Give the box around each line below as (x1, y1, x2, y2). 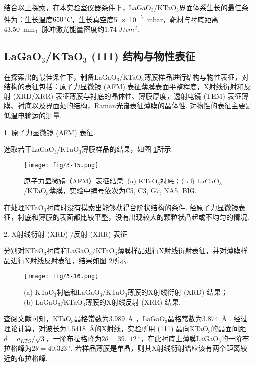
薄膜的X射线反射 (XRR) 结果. (85, 296, 181, 307)
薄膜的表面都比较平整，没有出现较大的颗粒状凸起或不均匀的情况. (38, 212, 249, 222)
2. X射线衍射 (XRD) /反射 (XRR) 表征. (4, 228, 129, 239)
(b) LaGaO (24, 296, 58, 307)
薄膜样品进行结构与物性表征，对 (144, 71, 249, 82)
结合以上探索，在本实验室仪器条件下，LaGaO (4, 2, 151, 12)
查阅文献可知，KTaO (4, 313, 71, 324)
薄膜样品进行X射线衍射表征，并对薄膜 (117, 245, 241, 256)
